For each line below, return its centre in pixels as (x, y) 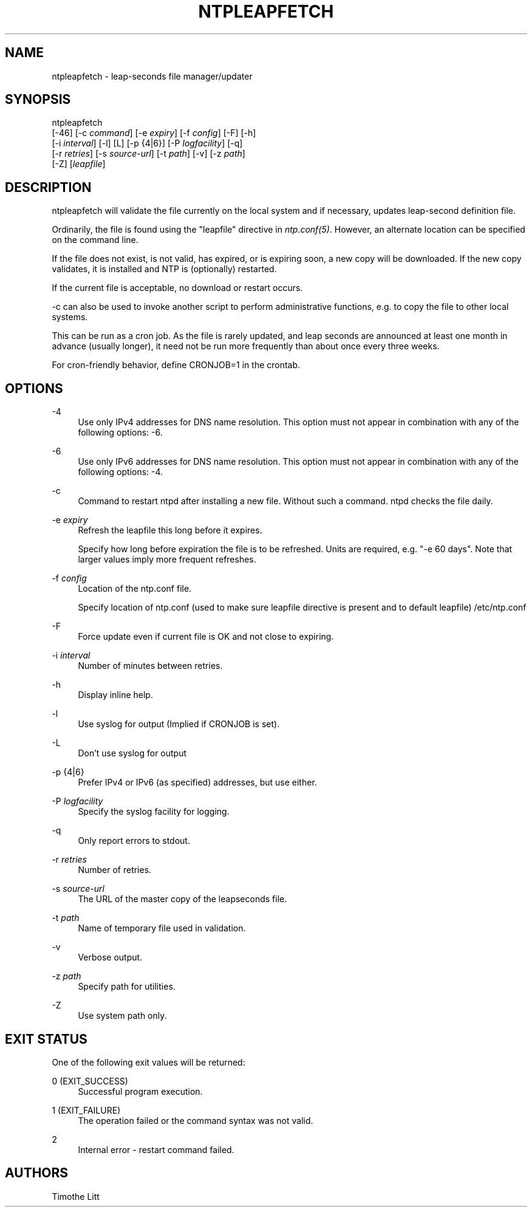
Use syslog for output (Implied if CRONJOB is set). (179, 724)
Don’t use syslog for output (132, 753)
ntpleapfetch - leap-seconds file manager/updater (152, 76)
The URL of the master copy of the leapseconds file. (182, 899)
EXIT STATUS (46, 1039)
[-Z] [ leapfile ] (79, 164)
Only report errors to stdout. (134, 841)
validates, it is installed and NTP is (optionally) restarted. (164, 269)
